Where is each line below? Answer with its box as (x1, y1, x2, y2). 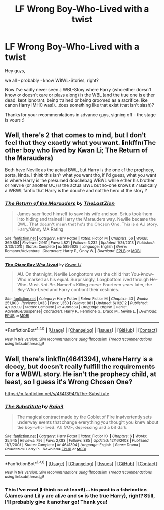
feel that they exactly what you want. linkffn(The (5, 139, 156, 147)
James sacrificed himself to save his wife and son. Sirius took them (17, 211, 153, 217)
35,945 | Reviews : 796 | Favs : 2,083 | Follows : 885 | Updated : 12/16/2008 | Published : (5, 438, 150, 443)
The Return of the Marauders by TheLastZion (5, 200, 115, 206)
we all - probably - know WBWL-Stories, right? (5, 77, 99, 83)
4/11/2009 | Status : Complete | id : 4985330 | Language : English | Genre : (5, 305, 127, 310)
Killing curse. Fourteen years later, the (76, 282, 152, 287)
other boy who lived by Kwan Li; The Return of (5, 146, 148, 155)
